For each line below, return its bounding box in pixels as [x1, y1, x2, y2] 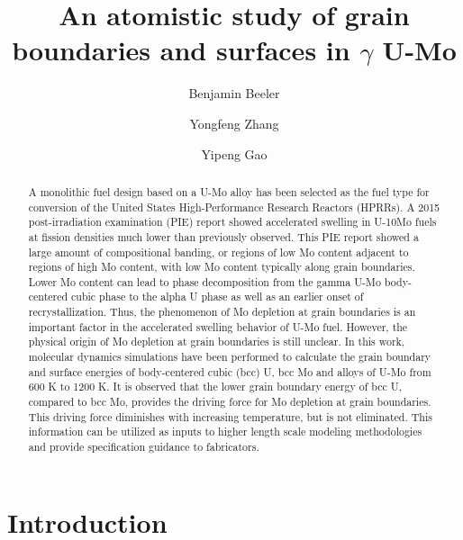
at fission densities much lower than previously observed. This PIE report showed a [28, 229, 419, 244]
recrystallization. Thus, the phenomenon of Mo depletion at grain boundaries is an [28, 304, 416, 319]
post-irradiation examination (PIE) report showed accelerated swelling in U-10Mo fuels [28, 214, 437, 229]
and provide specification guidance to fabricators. [28, 439, 259, 454]
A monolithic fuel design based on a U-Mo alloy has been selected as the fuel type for [28, 184, 430, 199]
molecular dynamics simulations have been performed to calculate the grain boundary [28, 349, 431, 364]
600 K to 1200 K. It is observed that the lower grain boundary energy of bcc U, [28, 379, 402, 394]
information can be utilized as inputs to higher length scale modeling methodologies [28, 424, 422, 439]
